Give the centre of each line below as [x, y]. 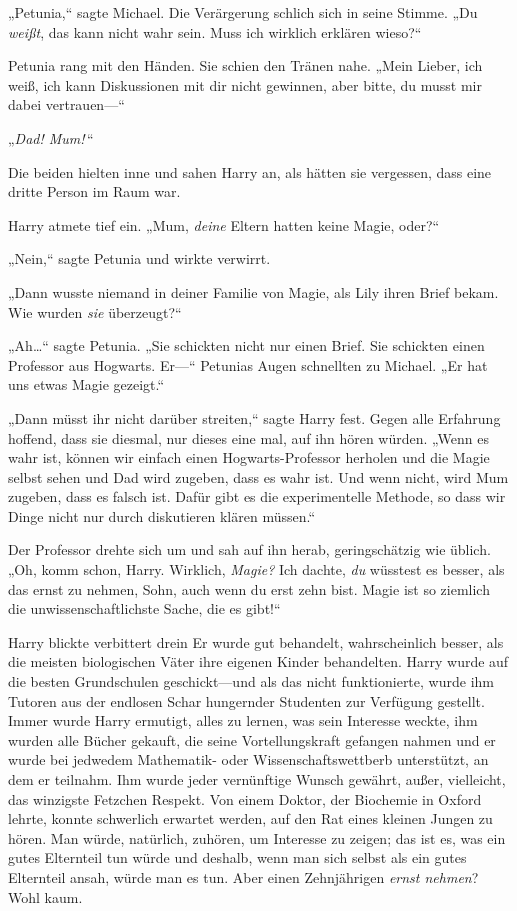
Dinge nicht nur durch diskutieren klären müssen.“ [162, 515]
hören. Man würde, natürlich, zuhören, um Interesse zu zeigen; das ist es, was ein [257, 837]
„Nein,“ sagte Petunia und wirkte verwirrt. [139, 258]
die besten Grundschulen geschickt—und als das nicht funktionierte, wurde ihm [251, 681]
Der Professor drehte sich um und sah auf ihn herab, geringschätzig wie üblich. [249, 549]
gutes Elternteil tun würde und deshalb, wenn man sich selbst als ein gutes [237, 857]
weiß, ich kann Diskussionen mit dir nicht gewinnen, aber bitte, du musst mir [245, 84]
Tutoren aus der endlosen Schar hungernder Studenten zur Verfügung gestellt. [246, 700]
